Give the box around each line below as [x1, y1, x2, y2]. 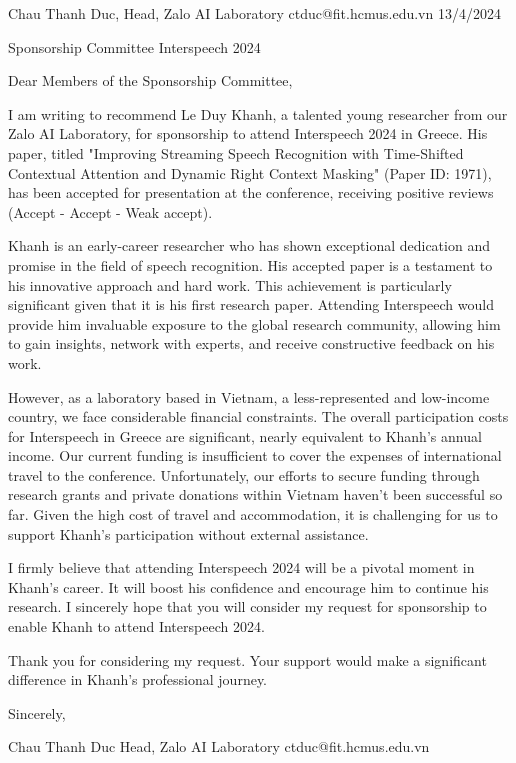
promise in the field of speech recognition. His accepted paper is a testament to [8, 254, 493, 275]
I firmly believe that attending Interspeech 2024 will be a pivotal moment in [8, 557, 475, 578]
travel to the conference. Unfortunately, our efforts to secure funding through [8, 464, 480, 485]
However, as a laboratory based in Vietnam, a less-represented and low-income [8, 386, 490, 407]
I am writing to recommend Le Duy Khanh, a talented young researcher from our [8, 103, 508, 124]
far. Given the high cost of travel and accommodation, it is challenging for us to [8, 504, 498, 525]
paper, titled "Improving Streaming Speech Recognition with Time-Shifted [8, 142, 464, 163]
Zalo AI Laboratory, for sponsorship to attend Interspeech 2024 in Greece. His [8, 123, 488, 144]
